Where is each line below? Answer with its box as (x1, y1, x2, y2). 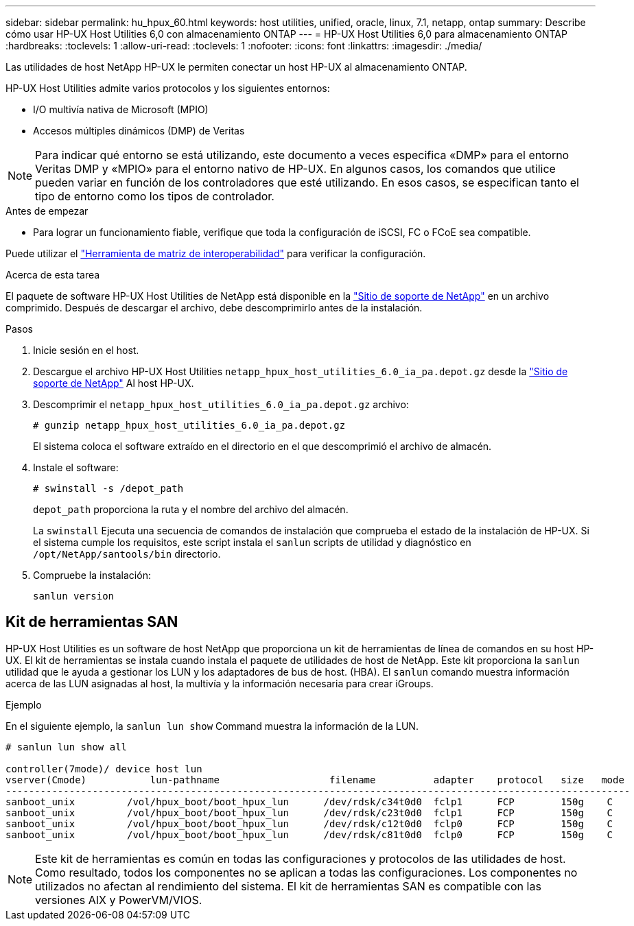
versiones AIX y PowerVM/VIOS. (35, 892, 202, 907)
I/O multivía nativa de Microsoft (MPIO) (33, 104, 209, 115)
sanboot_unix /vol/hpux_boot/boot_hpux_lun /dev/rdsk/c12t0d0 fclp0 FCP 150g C (5, 818, 613, 829)
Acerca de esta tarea (5, 269, 100, 281)
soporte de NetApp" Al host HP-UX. (33, 377, 194, 389)
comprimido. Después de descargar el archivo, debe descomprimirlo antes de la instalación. (5, 302, 423, 313)
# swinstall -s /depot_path (33, 483, 184, 494)
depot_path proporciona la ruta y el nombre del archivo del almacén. (33, 503, 349, 515)
